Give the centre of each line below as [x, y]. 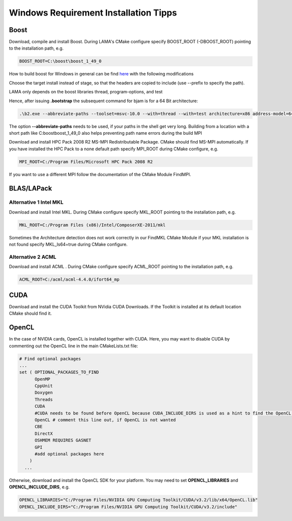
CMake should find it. [30, 313]
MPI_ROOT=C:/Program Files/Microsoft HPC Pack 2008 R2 [86, 162]
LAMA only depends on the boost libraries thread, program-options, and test [86, 92]
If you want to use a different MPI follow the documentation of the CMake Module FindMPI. [100, 174]
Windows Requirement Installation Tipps [93, 13]
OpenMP [43, 379]
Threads [44, 399]
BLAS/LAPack [30, 188]
